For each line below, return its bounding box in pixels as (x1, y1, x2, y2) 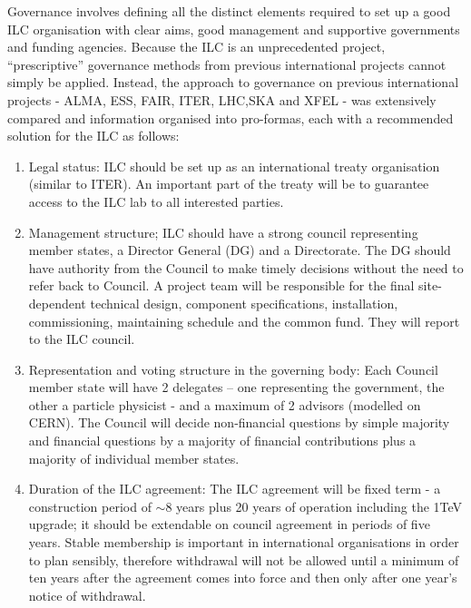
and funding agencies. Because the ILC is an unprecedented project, (7, 37, 386, 56)
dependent (28, 293, 86, 312)
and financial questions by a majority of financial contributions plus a (28, 431, 417, 450)
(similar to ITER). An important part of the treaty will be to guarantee (28, 174, 429, 193)
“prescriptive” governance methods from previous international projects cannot (7, 54, 446, 74)
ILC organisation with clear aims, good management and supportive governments (7, 19, 460, 38)
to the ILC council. (28, 329, 135, 348)
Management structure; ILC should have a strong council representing (28, 222, 418, 241)
